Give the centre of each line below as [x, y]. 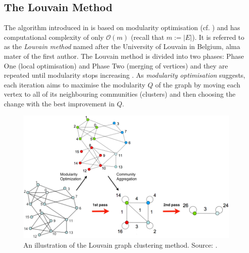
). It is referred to [218, 37]
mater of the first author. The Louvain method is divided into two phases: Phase [124, 56]
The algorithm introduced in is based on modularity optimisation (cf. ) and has [122, 27]
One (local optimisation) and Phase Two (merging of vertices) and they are [116, 65]
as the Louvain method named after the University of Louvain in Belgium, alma [122, 46]
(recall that [148, 37]
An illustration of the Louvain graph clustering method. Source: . [120, 245]
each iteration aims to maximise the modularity [75, 84]
